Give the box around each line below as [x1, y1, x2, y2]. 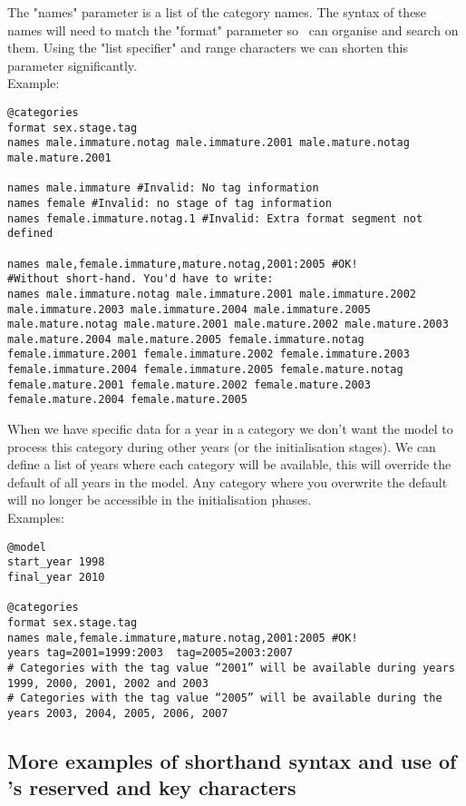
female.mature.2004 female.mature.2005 [7, 393, 248, 407]
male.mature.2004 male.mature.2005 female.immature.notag [7, 332, 364, 346]
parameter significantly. [7, 55, 137, 74]
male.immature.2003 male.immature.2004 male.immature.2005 [7, 302, 371, 316]
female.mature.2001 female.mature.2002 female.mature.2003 [7, 378, 371, 391]
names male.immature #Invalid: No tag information [7, 182, 319, 195]
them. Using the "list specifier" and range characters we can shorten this [7, 38, 408, 57]
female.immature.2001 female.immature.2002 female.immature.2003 [7, 348, 410, 361]
